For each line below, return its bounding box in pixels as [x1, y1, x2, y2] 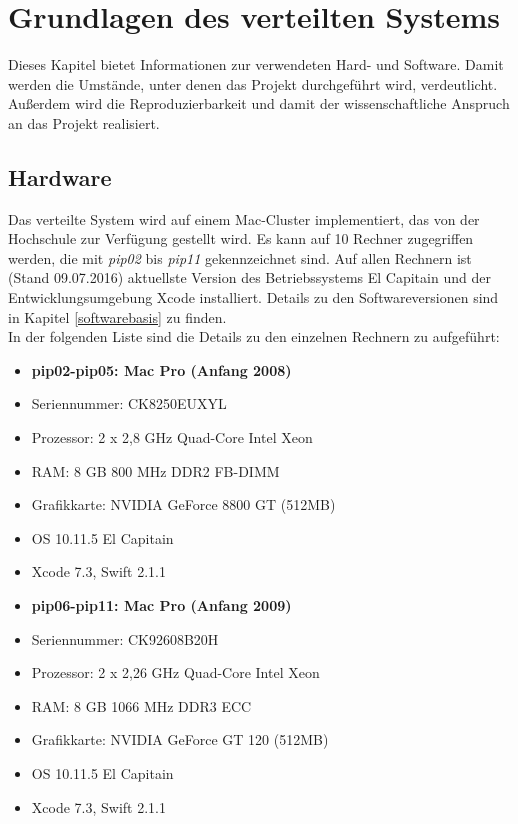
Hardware [8, 161, 112, 192]
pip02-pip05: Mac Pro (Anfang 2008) [31, 359, 292, 380]
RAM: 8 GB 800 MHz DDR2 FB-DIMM [31, 460, 280, 481]
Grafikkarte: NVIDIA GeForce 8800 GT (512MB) [31, 494, 336, 515]
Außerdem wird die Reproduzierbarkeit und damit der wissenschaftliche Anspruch [8, 93, 510, 114]
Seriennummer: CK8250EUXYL [31, 393, 227, 414]
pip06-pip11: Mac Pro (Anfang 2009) [31, 595, 292, 616]
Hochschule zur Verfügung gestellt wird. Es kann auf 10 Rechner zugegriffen [8, 228, 474, 249]
